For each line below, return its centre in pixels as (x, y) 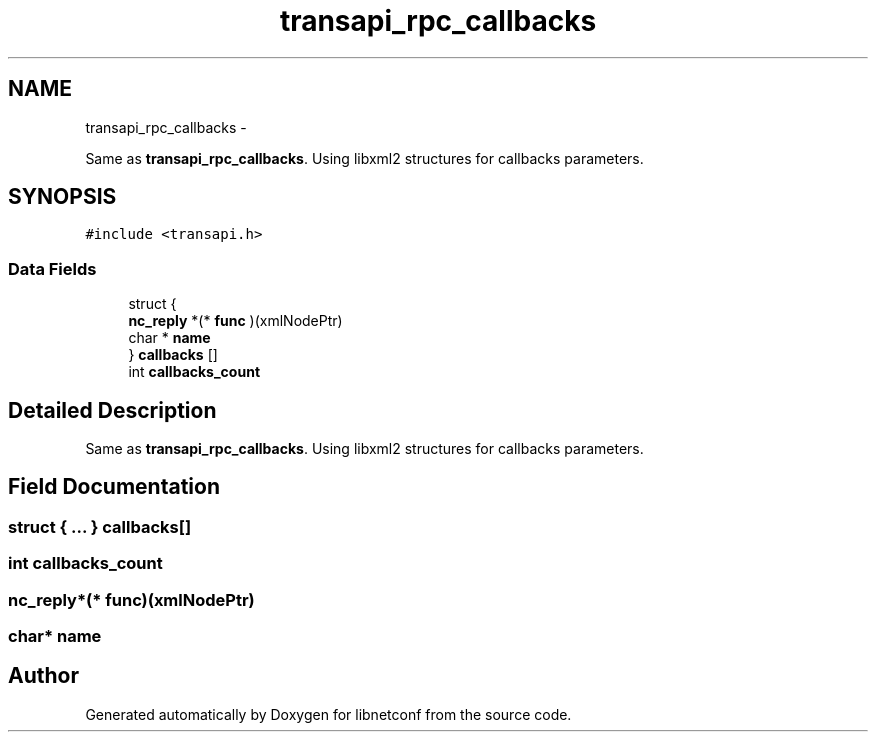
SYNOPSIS (62, 197)
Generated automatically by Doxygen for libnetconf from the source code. (328, 714)
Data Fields (52, 268)
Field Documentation (114, 487)
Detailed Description (112, 410)
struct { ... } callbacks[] (100, 526)
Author (43, 676)
